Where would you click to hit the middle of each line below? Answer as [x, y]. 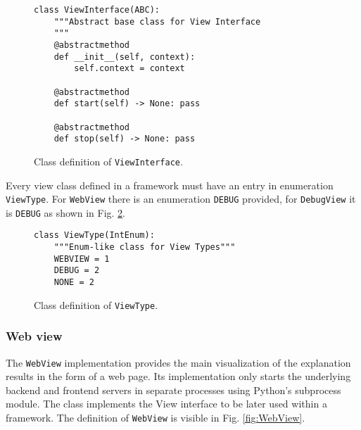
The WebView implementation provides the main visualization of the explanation [178, 362]
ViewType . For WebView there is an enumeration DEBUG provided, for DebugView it [181, 199]
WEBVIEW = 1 [82, 259]
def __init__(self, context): [125, 57]
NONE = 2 [74, 283]
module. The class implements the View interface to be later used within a [166, 404]
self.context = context [129, 69]
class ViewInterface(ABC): [97, 10]
